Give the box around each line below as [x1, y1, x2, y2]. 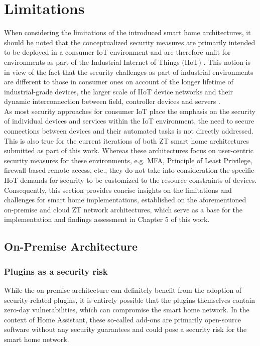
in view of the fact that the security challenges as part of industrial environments [4, 66, 253, 77]
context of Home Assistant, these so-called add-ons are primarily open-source [4, 314, 241, 324]
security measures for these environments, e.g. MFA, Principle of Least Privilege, [4, 155, 252, 165]
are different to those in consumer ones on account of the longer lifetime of [4, 76, 233, 87]
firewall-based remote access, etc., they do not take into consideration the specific [4, 165, 254, 175]
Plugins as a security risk [4, 265, 108, 277]
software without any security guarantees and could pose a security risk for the [4, 324, 247, 334]
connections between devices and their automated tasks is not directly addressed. [4, 126, 253, 136]
